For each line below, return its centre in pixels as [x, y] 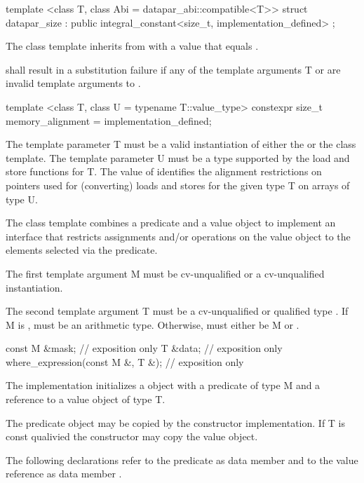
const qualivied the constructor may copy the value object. [132, 436]
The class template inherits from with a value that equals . [132, 46]
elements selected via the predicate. [82, 250]
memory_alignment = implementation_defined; [109, 120]
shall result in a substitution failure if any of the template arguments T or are [173, 69]
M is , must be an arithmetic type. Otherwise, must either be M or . [153, 324]
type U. [22, 199]
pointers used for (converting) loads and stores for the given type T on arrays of [178, 185]
